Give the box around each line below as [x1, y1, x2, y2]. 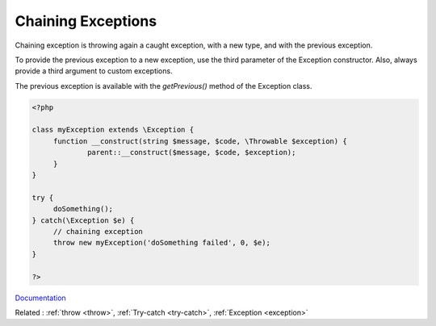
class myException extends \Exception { [31, 125, 194, 135]
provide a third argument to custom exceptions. [15, 66, 173, 76]
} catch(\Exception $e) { [31, 215, 135, 225]
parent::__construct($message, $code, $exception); [87, 148, 296, 157]
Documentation [15, 293, 66, 303]
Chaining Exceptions [15, 12, 157, 30]
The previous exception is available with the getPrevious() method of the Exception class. [15, 81, 312, 90]
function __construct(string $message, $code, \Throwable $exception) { [52, 136, 347, 145]
